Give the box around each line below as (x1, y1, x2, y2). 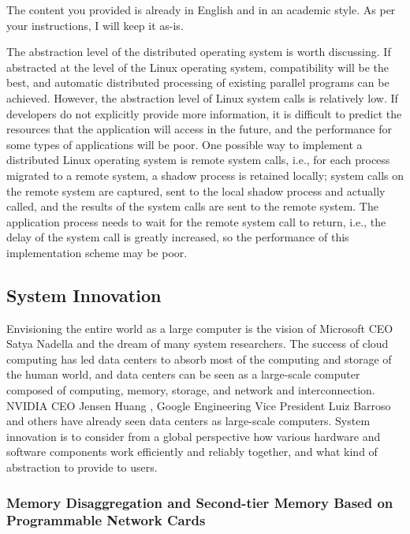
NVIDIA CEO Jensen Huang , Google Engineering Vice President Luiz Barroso (6, 397, 391, 413)
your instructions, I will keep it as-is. (6, 17, 184, 33)
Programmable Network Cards (6, 510, 206, 530)
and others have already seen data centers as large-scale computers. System (6, 413, 371, 429)
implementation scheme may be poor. (6, 244, 188, 260)
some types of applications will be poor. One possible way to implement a (6, 136, 363, 152)
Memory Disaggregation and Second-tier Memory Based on (6, 492, 393, 512)
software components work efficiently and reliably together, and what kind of (6, 443, 378, 460)
